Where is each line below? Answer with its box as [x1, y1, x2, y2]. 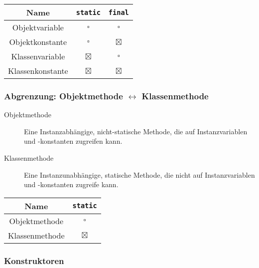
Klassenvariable [11, 50, 65, 62]
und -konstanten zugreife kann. [24, 179, 119, 190]
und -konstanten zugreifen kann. [24, 136, 123, 146]
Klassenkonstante [8, 65, 68, 76]
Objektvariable [12, 21, 64, 33]
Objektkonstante [9, 36, 67, 47]
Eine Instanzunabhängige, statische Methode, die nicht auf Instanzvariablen [24, 169, 255, 180]
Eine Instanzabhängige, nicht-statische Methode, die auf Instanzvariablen [24, 126, 248, 136]
